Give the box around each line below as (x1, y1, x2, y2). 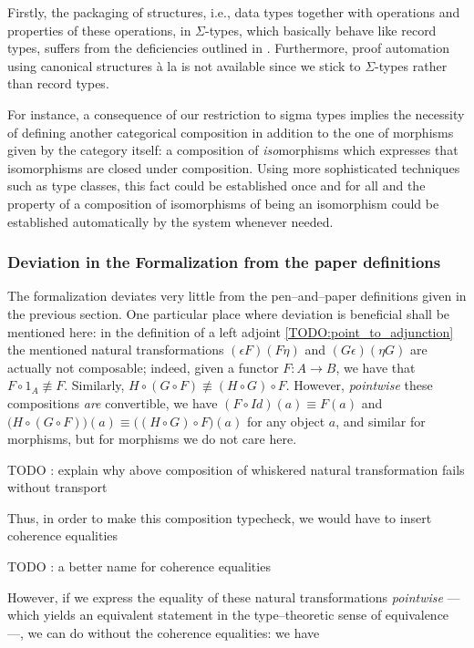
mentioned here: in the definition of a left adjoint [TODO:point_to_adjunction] (7, 322, 454, 341)
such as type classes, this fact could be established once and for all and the (7, 176, 426, 195)
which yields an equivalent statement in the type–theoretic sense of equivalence (7, 605, 449, 624)
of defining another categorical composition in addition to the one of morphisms (7, 122, 454, 141)
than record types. (7, 74, 109, 93)
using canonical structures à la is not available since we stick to (7, 56, 361, 75)
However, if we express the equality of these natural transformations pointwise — (7, 587, 460, 606)
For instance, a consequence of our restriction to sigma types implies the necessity (7, 104, 465, 123)
